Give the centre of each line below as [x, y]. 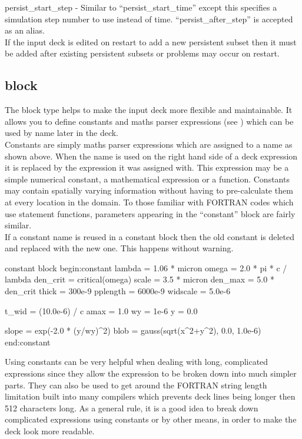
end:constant [28, 342]
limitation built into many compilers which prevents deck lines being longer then [150, 396]
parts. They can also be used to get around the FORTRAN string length [136, 385]
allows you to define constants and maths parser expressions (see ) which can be [149, 121]
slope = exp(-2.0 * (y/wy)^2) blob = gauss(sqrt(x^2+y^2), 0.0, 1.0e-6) [133, 330]
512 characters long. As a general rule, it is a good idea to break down [132, 408]
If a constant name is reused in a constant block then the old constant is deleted [150, 236]
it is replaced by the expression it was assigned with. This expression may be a [147, 167]
